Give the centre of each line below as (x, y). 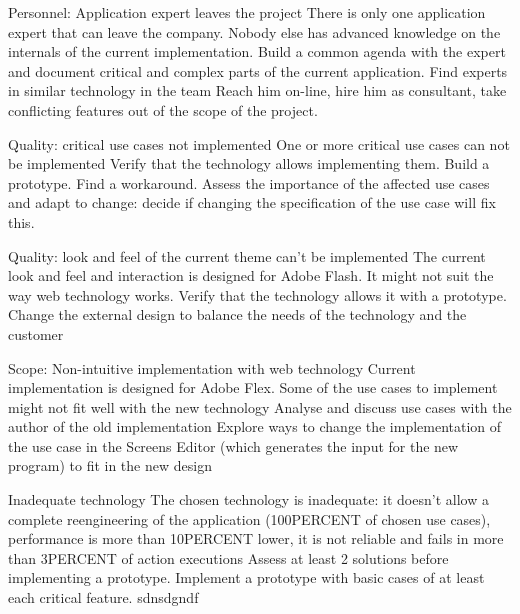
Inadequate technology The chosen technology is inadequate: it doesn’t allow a (248, 499)
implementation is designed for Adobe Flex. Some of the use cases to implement (253, 387)
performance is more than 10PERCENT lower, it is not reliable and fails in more (256, 538)
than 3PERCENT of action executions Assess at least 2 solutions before (228, 557)
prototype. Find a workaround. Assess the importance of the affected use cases (249, 182)
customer (36, 333)
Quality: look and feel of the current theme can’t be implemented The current (247, 255)
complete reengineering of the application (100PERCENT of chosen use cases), (249, 518)
